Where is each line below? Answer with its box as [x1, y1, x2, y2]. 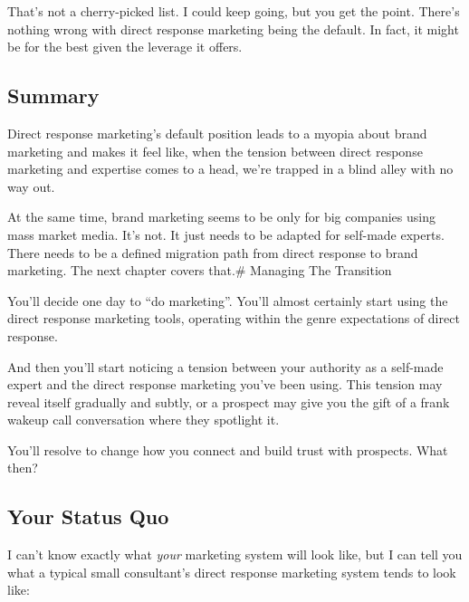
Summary [7, 81, 100, 110]
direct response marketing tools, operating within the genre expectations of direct [7, 309, 460, 328]
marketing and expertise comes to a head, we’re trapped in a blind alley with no [7, 159, 454, 178]
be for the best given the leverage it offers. [7, 37, 243, 56]
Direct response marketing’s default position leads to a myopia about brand [7, 123, 427, 142]
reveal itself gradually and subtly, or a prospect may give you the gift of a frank [7, 392, 450, 411]
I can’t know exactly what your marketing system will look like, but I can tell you [7, 545, 463, 564]
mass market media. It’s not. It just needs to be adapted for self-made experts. [7, 225, 445, 244]
